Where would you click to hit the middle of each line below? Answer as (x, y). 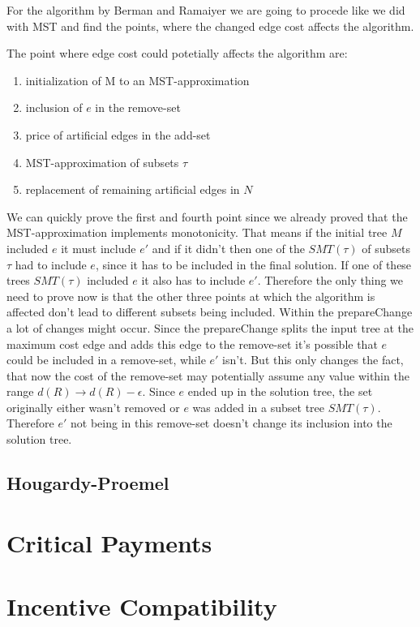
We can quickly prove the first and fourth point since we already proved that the (207, 216)
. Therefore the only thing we (330, 280)
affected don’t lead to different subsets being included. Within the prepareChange (210, 312)
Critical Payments (109, 542)
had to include (51, 264)
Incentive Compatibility (142, 606)
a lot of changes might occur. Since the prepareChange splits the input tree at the (210, 327)
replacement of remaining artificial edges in (133, 189)
